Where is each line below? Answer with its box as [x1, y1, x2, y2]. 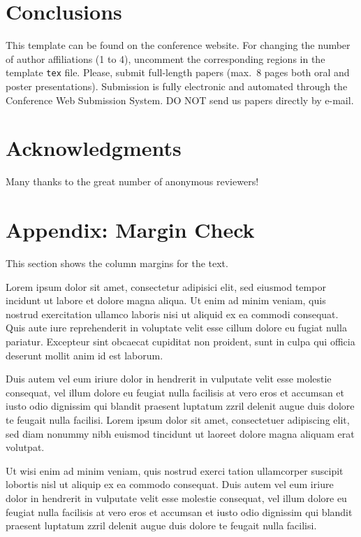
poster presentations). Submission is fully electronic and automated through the [6, 78, 348, 93]
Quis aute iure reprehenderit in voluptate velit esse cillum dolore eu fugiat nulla [6, 320, 347, 335]
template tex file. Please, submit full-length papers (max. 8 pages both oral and [6, 65, 350, 80]
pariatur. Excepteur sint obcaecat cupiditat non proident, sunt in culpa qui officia [6, 334, 355, 348]
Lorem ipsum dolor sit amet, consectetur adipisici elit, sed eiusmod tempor [6, 279, 326, 294]
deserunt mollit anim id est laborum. [6, 348, 163, 362]
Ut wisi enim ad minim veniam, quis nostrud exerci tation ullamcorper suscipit [6, 463, 344, 478]
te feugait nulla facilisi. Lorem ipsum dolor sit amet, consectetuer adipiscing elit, [6, 412, 350, 427]
